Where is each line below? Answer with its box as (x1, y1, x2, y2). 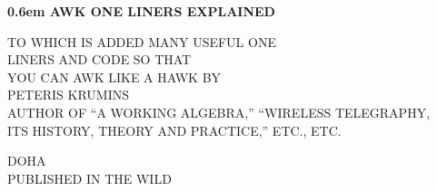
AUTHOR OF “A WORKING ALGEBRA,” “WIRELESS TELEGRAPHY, (7, 102, 431, 121)
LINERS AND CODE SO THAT (7, 50, 192, 69)
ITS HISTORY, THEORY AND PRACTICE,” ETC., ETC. (7, 120, 342, 139)
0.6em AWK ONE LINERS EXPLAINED (7, 2, 275, 20)
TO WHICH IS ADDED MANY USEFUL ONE (7, 32, 276, 51)
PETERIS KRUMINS (7, 85, 129, 104)
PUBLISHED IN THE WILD (7, 168, 172, 187)
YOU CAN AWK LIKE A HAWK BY (7, 67, 222, 86)
